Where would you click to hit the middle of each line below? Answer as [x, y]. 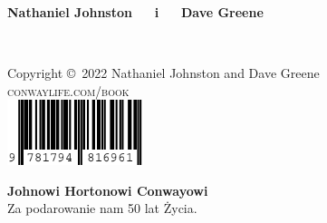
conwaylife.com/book [68, 90]
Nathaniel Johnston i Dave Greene [135, 12]
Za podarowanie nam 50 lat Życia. [102, 208]
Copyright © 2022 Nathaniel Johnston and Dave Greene [163, 73]
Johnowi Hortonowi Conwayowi [108, 190]
